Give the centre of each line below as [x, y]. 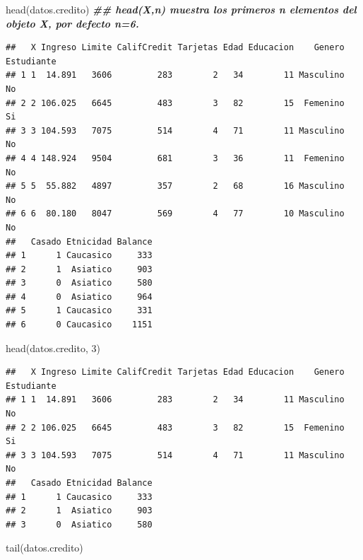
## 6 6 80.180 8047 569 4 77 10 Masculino [175, 214]
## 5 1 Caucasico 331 [79, 311]
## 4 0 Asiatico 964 [79, 297]
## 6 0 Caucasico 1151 [79, 325]
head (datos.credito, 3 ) [53, 348]
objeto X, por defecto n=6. [72, 23]
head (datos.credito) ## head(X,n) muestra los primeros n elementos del [181, 9]
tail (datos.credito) [44, 548]
